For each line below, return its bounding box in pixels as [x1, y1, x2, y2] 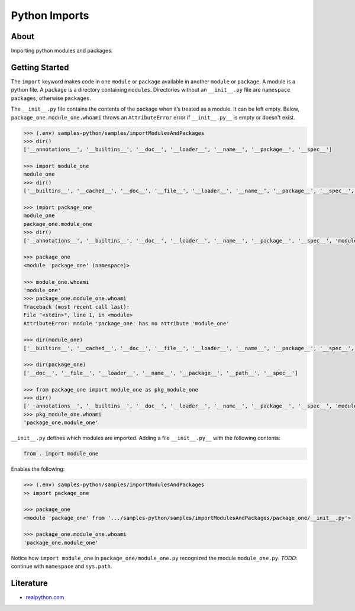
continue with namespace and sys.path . [11, 562, 112, 570]
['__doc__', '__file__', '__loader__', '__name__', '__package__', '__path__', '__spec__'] [23, 370, 298, 376]
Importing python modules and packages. [11, 47, 113, 54]
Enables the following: [11, 465, 65, 473]
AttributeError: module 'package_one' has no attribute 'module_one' [23, 320, 230, 326]
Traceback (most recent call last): [23, 303, 130, 310]
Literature [11, 578, 49, 589]
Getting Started [11, 62, 69, 72]
